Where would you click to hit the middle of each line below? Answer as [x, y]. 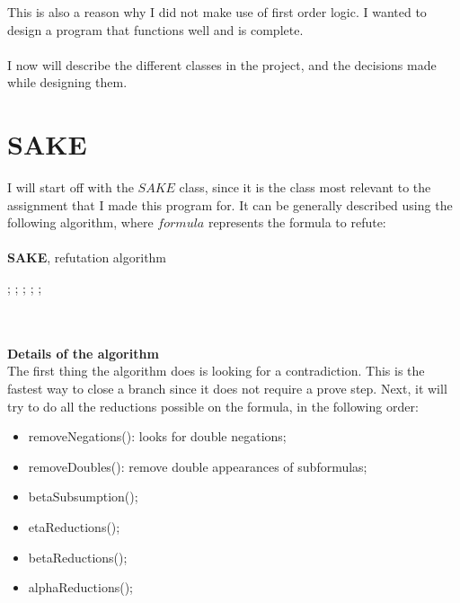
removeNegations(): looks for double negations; [157, 436]
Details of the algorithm [83, 353]
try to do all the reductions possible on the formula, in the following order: [213, 406]
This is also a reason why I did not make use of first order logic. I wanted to [217, 12]
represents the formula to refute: [297, 222]
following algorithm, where [80, 222]
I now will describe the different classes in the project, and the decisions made [222, 64]
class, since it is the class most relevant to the [305, 187]
